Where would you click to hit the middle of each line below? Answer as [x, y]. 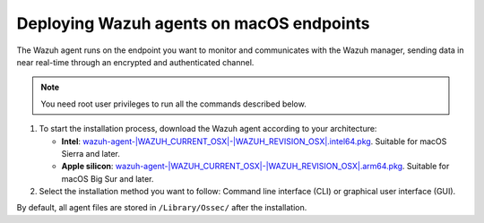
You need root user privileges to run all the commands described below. [173, 104]
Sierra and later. [91, 153]
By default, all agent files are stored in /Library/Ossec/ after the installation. [162, 208]
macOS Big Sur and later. [108, 178]
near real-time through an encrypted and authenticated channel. [135, 62]
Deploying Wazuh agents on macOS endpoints [194, 23]
